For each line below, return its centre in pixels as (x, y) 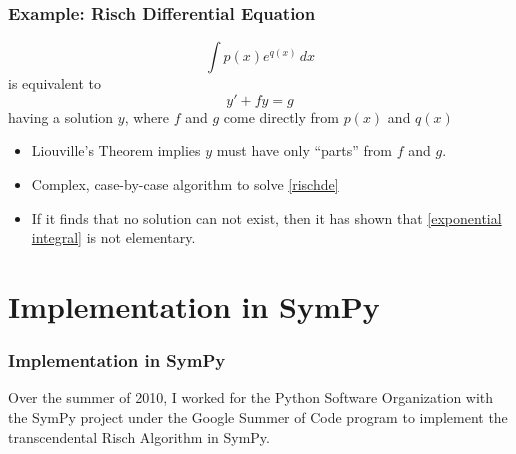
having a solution (61, 116)
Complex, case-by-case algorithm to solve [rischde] (185, 184)
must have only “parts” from (304, 150)
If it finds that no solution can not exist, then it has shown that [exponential (266, 217)
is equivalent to (55, 83)
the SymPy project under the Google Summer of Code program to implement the (258, 416)
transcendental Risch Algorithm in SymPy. (139, 436)
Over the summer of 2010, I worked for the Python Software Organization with (251, 397)
